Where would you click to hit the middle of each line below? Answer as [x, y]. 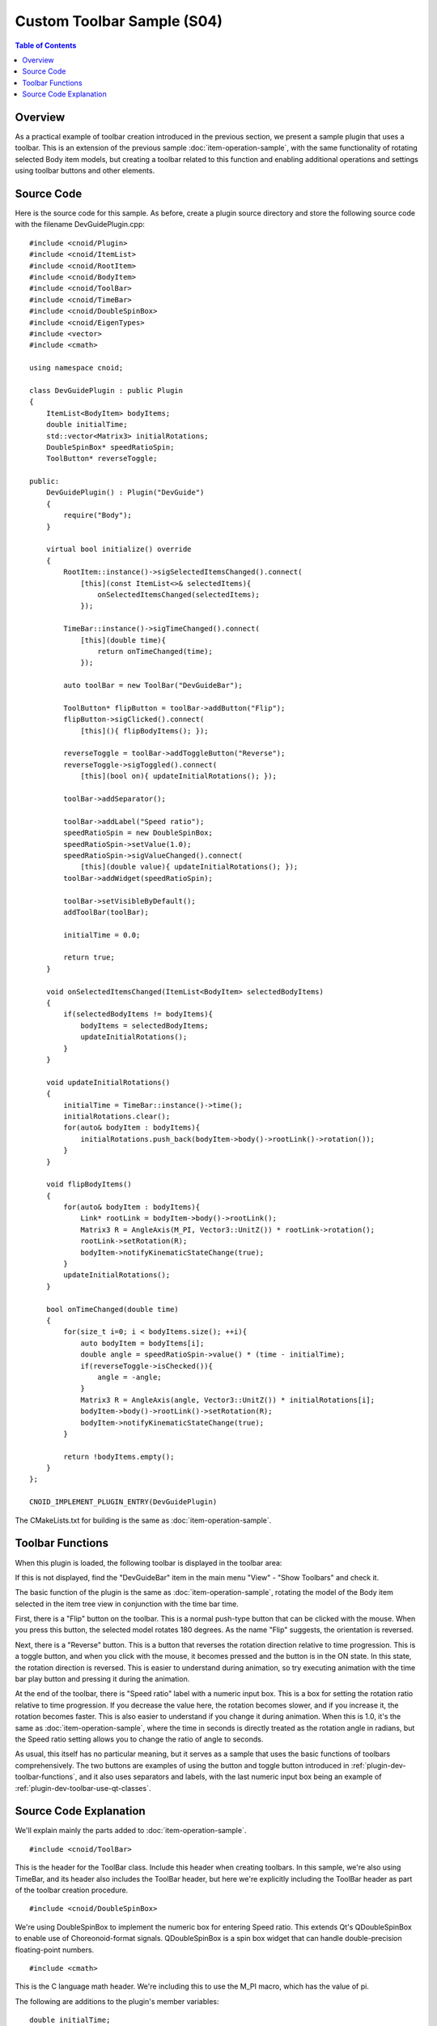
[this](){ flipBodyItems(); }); [145, 731]
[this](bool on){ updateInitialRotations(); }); [178, 776]
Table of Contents [46, 45]
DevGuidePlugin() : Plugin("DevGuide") [125, 493]
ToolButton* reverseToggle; [102, 459]
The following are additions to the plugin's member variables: [117, 2001]
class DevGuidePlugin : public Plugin [106, 390]
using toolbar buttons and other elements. [85, 171]
